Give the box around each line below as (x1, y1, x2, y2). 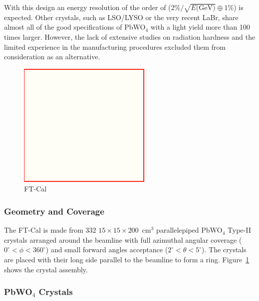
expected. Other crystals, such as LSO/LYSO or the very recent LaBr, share (4, 12, 238, 22)
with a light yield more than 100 (150, 22, 250, 32)
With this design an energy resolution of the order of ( (4, 2, 171, 12)
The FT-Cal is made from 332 (4, 225, 96, 235)
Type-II (227, 225, 251, 235)
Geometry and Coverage (4, 205, 105, 217)
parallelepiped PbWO (156, 225, 222, 235)
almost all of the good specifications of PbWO (4, 22, 146, 32)
